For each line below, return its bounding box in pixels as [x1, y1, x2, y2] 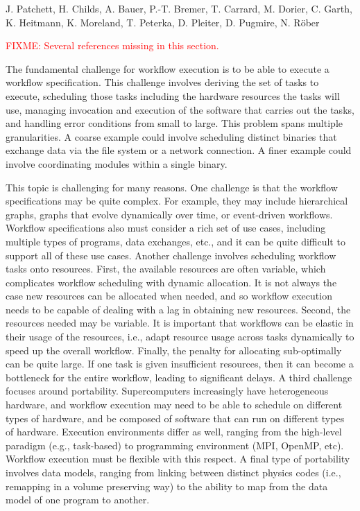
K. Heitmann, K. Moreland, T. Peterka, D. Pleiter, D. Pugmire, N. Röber [6, 15, 320, 29]
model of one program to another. [6, 492, 150, 507]
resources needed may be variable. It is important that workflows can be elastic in [6, 315, 354, 330]
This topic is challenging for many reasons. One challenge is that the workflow [6, 180, 338, 194]
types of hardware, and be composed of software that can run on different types [6, 410, 345, 425]
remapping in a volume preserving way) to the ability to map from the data [6, 478, 328, 493]
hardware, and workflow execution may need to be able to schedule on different [6, 397, 343, 412]
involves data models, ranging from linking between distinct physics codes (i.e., [6, 465, 341, 479]
